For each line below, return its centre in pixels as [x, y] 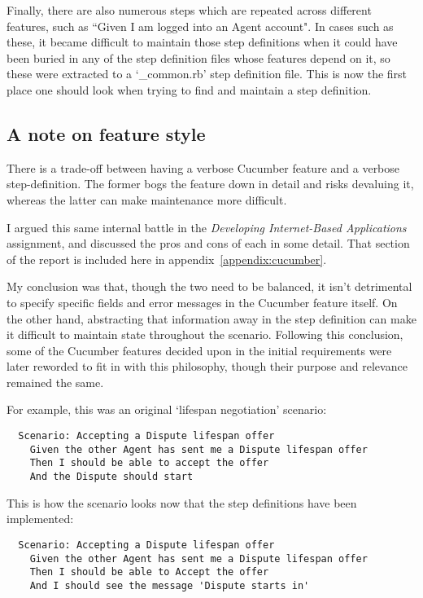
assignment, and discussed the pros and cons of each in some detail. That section [208, 243]
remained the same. [55, 382]
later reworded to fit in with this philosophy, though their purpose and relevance [207, 366]
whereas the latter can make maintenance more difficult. [147, 199]
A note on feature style [106, 133]
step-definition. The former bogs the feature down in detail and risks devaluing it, [210, 184]
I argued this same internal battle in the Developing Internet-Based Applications [207, 227]
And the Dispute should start [111, 477]
